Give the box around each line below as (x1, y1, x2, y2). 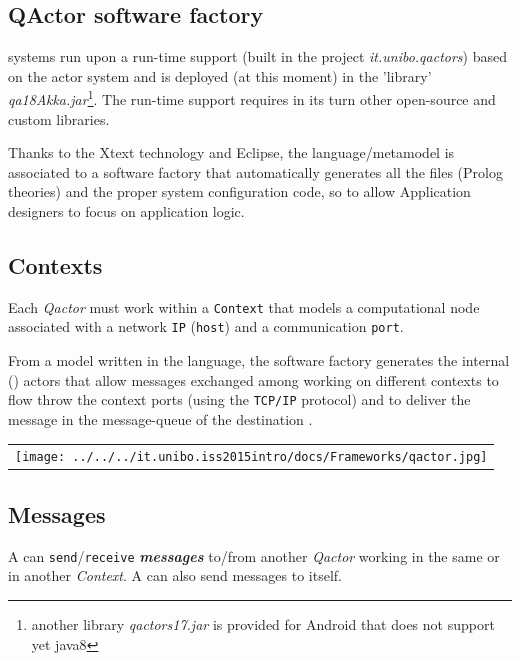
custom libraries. (8, 108, 110, 129)
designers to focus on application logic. (8, 201, 245, 222)
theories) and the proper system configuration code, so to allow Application (8, 181, 471, 202)
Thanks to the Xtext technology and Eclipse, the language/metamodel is (8, 142, 455, 163)
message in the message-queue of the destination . (8, 408, 313, 429)
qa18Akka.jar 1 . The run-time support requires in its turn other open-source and (8, 86, 496, 110)
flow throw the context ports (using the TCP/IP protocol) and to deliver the (8, 389, 471, 410)
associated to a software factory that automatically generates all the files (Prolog (8, 161, 503, 182)
